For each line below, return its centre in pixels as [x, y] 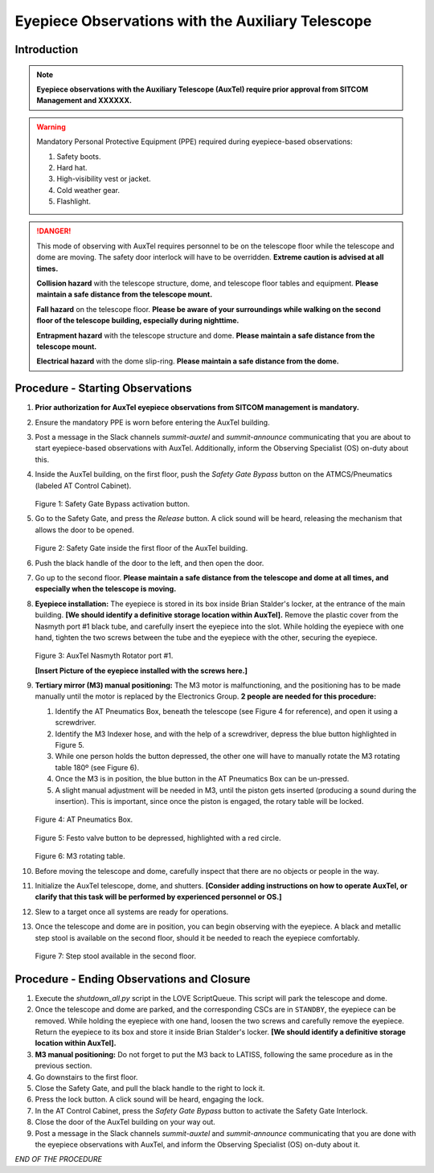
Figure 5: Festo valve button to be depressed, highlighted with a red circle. [158, 838]
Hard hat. [72, 167]
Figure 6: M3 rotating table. [80, 856]
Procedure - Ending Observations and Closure [133, 979]
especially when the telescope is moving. [106, 589]
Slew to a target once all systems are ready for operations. [132, 912]
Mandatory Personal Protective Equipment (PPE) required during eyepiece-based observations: [194, 141]
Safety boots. [79, 156]
